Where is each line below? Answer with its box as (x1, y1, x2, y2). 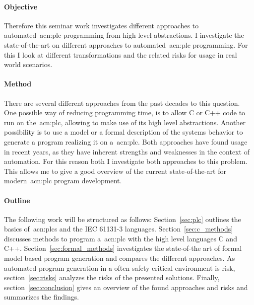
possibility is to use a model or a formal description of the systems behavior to (4, 127, 243, 137)
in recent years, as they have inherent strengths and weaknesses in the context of (4, 146, 250, 156)
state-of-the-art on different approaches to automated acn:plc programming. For (4, 39, 248, 50)
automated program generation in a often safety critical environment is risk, (4, 262, 235, 273)
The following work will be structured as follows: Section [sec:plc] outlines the (4, 214, 241, 224)
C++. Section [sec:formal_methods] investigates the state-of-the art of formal (4, 243, 242, 253)
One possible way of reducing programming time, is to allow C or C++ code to (4, 107, 246, 118)
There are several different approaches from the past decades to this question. (4, 97, 240, 108)
